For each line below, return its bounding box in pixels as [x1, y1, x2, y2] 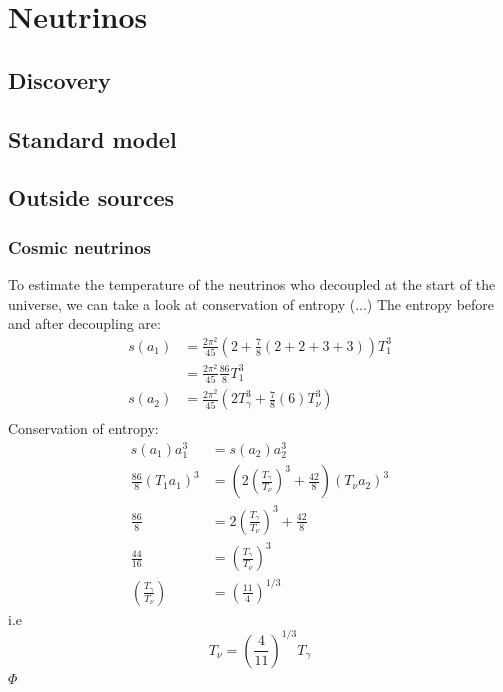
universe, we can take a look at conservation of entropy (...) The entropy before [8, 293, 495, 314]
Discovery [8, 64, 111, 95]
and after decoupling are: [8, 313, 161, 334]
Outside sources [8, 182, 175, 213]
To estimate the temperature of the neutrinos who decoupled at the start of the [8, 273, 496, 294]
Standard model [8, 123, 177, 154]
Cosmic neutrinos [8, 234, 152, 259]
